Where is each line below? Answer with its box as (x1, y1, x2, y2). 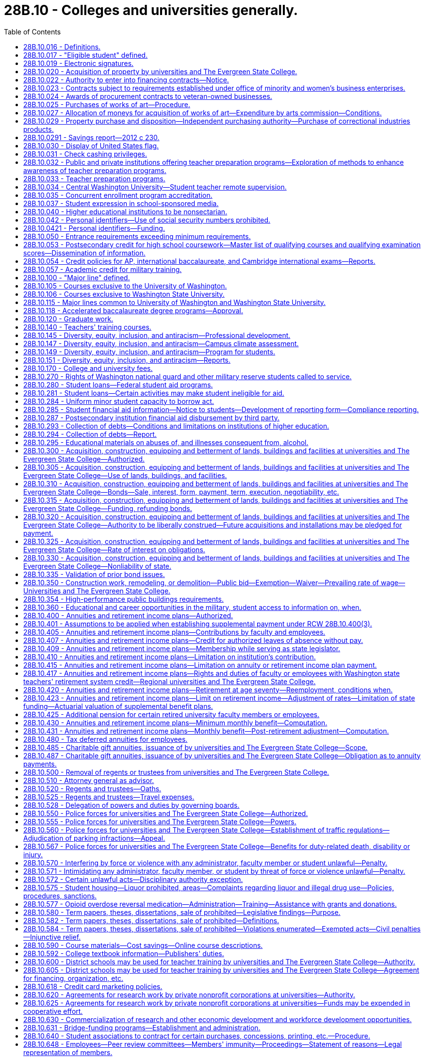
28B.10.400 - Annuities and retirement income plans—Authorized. (23, 611, 233, 620)
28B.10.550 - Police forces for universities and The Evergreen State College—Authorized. (23, 809, 308, 817)
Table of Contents (4, 27, 61, 36)
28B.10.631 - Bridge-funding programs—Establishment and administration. (23, 1023, 261, 1032)
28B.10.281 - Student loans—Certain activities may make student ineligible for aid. (23, 388, 284, 397)
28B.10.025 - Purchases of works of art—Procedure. (23, 100, 190, 109)
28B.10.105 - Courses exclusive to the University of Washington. (23, 281, 227, 290)
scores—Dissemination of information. (23, 248, 146, 257)
